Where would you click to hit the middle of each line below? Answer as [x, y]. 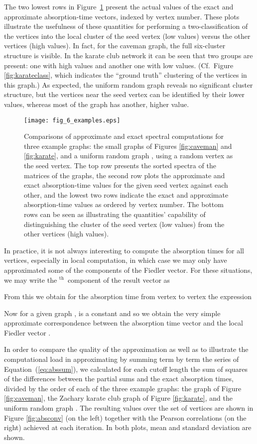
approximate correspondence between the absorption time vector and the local [124, 323]
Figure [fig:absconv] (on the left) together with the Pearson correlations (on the [125, 417]
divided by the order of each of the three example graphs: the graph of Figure [123, 388]
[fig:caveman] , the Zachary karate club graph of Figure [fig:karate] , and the [118, 398]
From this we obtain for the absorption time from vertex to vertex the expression [128, 296]
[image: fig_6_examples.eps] [72, 120]
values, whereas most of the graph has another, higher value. [97, 104]
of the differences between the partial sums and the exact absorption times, [119, 379]
